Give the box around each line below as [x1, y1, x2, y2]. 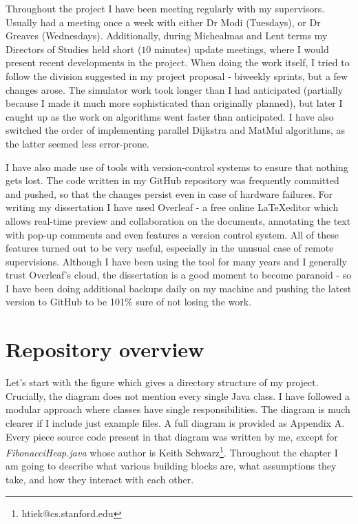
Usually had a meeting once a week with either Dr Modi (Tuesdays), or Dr [6, 14, 321, 29]
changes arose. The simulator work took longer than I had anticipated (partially [6, 82, 344, 97]
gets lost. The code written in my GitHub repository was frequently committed [6, 173, 339, 188]
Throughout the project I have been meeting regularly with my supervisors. [6, 1, 325, 15]
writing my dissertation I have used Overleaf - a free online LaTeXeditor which [6, 200, 339, 214]
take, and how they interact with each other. [6, 472, 194, 486]
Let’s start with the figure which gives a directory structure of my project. [6, 375, 319, 390]
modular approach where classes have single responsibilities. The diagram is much [6, 402, 350, 416]
